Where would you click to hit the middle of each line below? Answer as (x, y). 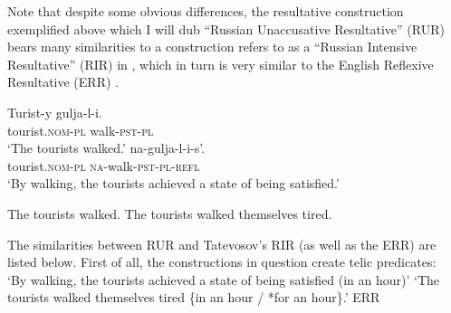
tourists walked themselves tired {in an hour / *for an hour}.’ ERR (194, 297)
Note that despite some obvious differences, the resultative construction (206, 11)
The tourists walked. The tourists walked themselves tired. (170, 213)
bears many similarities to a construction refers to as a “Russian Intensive (212, 47)
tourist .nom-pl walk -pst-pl (81, 130)
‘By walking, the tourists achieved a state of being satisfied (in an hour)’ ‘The (224, 279)
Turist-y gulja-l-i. (55, 112)
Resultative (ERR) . (63, 82)
